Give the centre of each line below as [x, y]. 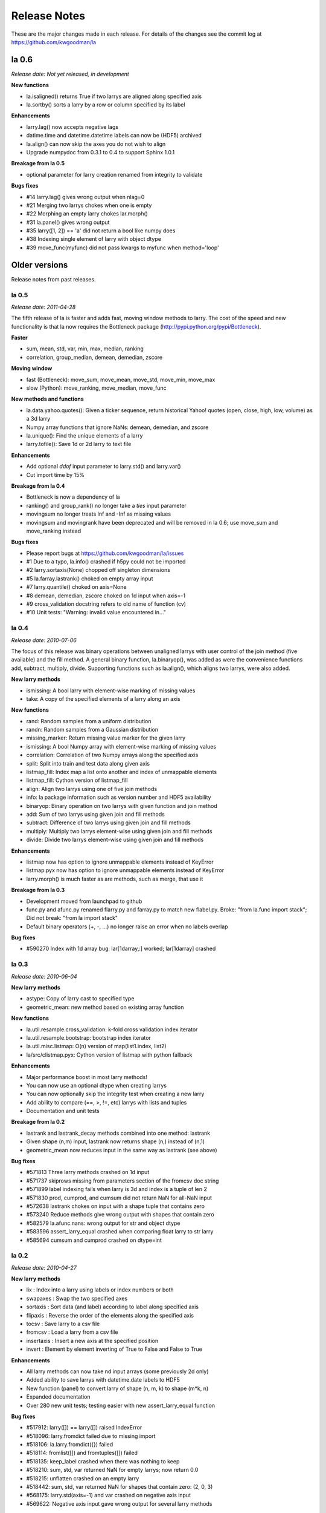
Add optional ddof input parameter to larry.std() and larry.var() [104, 467]
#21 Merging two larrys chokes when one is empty [89, 205]
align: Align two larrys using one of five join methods [91, 789]
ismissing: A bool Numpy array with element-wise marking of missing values [121, 746]
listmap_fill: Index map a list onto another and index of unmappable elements [122, 772]
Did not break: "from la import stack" [72, 918]
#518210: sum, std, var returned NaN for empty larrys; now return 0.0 [112, 1470]
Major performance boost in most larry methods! [87, 1077]
